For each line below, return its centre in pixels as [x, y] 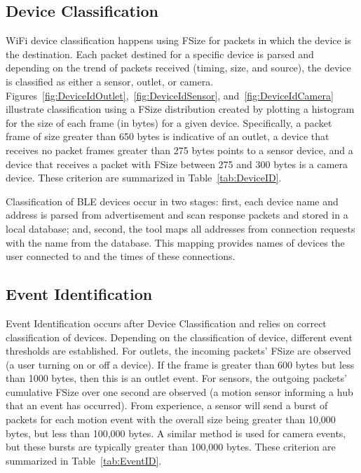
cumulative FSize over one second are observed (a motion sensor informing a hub [179, 391]
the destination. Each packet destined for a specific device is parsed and [160, 54]
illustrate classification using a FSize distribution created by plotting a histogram [180, 109]
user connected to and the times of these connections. [121, 256]
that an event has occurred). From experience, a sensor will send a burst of [167, 405]
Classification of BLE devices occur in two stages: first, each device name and [172, 201]
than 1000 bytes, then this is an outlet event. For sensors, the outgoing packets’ [176, 378]
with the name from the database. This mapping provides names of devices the [175, 242]
